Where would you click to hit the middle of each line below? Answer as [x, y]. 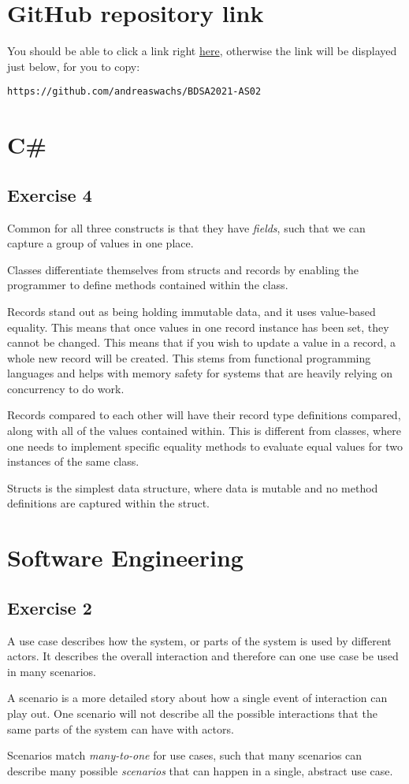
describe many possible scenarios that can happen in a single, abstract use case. [200, 770]
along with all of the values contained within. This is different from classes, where [204, 431]
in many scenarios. [52, 671]
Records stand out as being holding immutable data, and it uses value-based [191, 311]
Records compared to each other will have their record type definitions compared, [204, 415]
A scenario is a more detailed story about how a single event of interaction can [197, 698]
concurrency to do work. [66, 388]
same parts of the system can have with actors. [121, 728]
